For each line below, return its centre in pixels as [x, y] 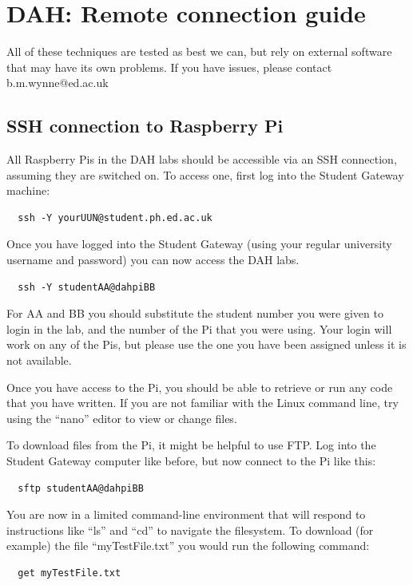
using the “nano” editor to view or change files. [122, 418]
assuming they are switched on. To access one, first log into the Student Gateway [205, 174]
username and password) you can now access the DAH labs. [153, 260]
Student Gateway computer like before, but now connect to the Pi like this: [191, 461]
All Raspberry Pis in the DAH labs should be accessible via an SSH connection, [202, 159]
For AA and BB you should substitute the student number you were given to [195, 313]
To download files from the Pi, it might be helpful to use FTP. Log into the [191, 445]
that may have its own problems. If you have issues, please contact [169, 67]
